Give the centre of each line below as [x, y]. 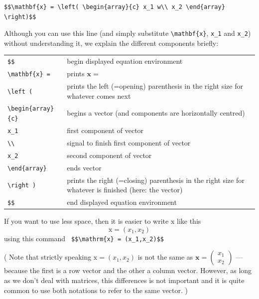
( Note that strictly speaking [48, 257]
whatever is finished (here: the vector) [125, 190]
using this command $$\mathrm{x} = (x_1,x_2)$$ [84, 238]
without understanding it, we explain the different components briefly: [111, 43]
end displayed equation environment [122, 202]
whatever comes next [99, 95]
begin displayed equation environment [125, 61]
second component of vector [109, 155]
